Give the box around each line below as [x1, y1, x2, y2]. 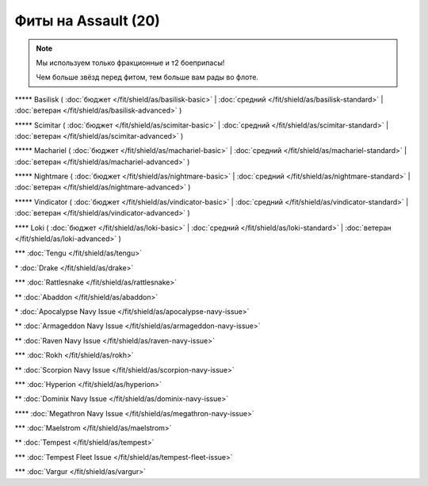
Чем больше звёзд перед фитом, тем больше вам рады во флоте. [36, 72, 259, 82]
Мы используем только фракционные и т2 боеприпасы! [36, 58, 225, 67]
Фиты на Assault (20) [14, 12, 160, 29]
